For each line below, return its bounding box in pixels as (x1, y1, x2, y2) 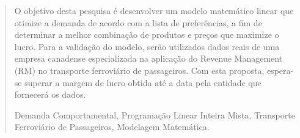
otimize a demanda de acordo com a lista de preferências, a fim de (14, 16, 262, 29)
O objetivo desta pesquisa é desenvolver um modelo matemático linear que (14, 4, 294, 16)
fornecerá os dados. (14, 88, 86, 101)
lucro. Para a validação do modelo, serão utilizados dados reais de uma (14, 40, 280, 53)
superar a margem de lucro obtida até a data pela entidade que (24, 76, 262, 89)
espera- (266, 64, 294, 76)
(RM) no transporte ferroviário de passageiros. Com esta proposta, (14, 64, 265, 76)
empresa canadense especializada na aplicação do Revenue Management (14, 52, 283, 65)
